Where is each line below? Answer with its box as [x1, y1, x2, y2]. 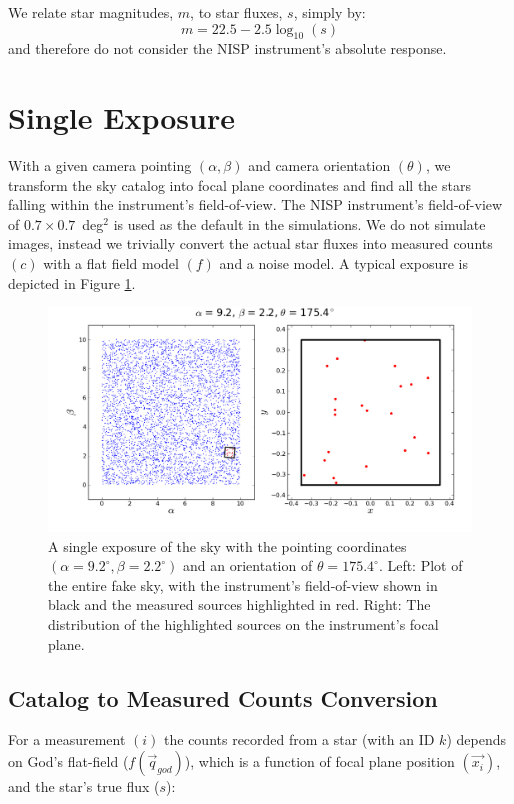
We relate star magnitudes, [8, 2, 174, 22]
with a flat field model [43, 253, 179, 274]
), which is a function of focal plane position [184, 751, 455, 772]
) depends [446, 729, 506, 750]
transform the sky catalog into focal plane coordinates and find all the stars [8, 174, 471, 195]
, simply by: [293, 2, 366, 22]
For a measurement [8, 729, 126, 750]
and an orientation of [183, 555, 313, 576]
